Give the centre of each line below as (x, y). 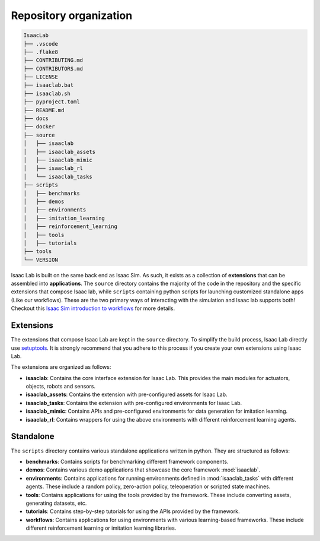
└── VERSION (41, 260)
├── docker (39, 127)
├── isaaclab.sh (47, 93)
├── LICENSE (41, 77)
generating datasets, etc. (56, 503)
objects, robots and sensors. (61, 387)
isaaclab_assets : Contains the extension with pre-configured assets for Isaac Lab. (127, 394)
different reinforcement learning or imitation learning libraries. (101, 528)
